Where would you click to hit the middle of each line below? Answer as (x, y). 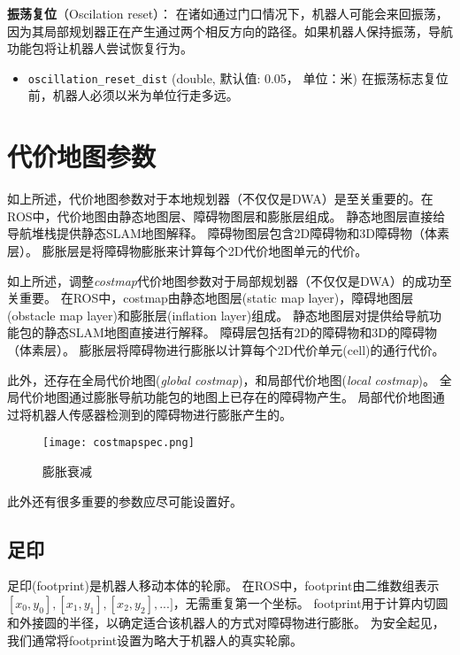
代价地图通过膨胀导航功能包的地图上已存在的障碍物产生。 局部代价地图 (226, 397)
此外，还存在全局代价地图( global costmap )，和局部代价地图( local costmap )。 (221, 379)
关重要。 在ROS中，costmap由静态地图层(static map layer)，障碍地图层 (211, 298)
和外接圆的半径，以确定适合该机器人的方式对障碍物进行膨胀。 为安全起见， (226, 622)
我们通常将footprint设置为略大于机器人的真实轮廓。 (155, 640)
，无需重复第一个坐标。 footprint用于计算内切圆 (310, 602)
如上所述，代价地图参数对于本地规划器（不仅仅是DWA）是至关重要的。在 (220, 199)
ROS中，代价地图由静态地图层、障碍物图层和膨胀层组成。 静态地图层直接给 (226, 216)
